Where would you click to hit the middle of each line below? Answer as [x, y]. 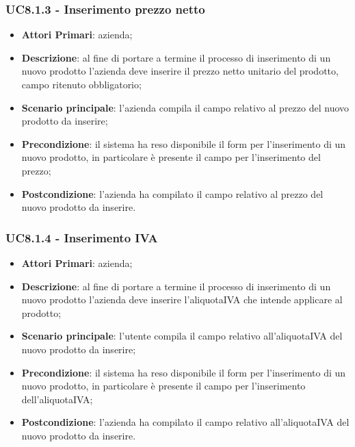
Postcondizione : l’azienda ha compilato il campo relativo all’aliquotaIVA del [185, 422]
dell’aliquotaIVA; [57, 399]
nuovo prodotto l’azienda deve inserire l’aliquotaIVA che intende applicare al [182, 299]
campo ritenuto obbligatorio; [81, 84]
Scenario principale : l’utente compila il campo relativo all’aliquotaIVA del [182, 336]
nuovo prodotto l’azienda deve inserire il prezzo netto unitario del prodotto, [180, 71]
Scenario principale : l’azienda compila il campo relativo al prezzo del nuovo [185, 107]
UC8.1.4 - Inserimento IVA [82, 237]
